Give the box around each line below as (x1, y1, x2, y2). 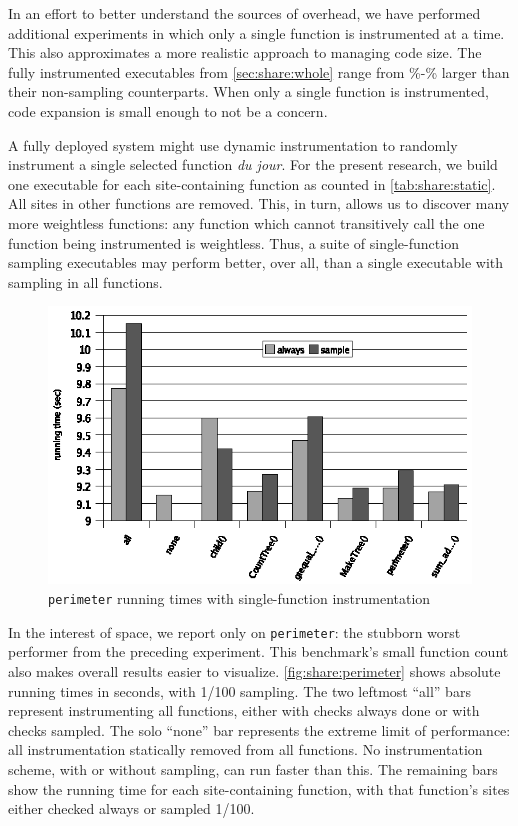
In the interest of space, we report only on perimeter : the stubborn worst (8, 621, 461, 642)
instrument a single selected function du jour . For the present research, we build (8, 154, 498, 175)
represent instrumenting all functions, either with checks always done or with (8, 700, 480, 721)
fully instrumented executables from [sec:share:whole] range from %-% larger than (8, 61, 510, 82)
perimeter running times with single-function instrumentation (48, 588, 431, 609)
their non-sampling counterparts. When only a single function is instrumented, (8, 81, 489, 102)
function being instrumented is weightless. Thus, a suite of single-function (8, 232, 459, 253)
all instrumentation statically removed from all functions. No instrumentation (8, 739, 483, 760)
